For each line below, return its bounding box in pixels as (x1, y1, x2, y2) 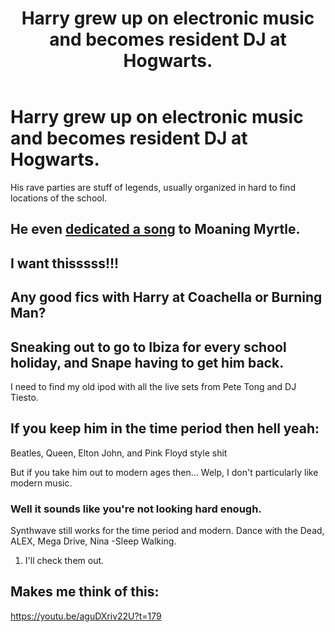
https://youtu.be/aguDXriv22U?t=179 (10, 610, 162, 622)
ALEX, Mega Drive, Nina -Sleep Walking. (10, 535, 177, 547)
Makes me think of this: (10, 583, 160, 601)
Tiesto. (10, 391, 39, 403)
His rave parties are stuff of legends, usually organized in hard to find (10, 181, 296, 193)
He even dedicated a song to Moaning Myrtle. (10, 221, 301, 238)
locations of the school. (10, 192, 108, 204)
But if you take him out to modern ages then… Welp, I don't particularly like (10, 466, 319, 478)
